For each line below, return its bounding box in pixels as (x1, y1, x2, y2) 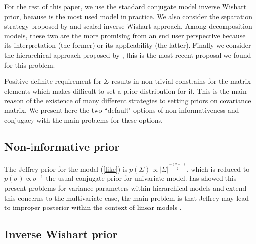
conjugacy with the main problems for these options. (4, 114, 163, 125)
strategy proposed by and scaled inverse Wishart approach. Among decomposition (4, 21, 252, 31)
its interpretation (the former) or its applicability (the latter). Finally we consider (4, 40, 251, 50)
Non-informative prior (4, 139, 120, 154)
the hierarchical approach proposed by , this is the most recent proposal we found (4, 49, 251, 60)
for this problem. (4, 59, 55, 70)
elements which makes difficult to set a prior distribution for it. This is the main (4, 85, 247, 96)
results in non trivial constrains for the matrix (111, 76, 251, 86)
